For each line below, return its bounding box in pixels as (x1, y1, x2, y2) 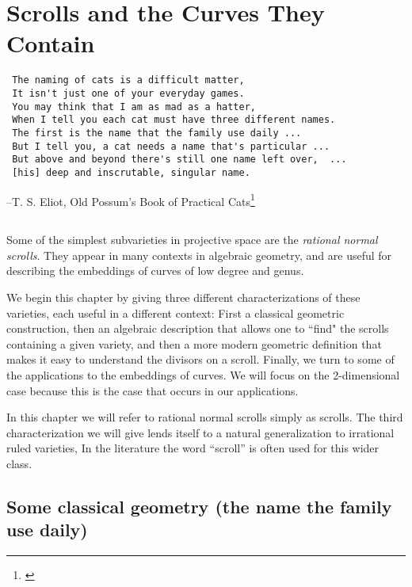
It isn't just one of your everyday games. (12, 87, 245, 99)
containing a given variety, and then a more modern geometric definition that (6, 335, 382, 352)
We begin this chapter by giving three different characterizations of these (6, 288, 360, 305)
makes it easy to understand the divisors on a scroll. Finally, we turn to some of (6, 351, 395, 368)
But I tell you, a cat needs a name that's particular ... (12, 140, 330, 152)
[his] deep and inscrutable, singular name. (12, 166, 250, 178)
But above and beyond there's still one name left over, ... (12, 154, 347, 166)
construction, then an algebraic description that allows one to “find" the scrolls (6, 320, 389, 337)
